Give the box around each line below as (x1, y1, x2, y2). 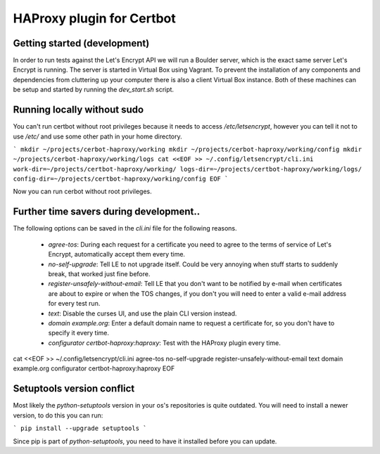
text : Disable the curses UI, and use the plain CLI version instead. (48, 309, 237, 318)
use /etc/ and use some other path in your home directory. (13, 132, 182, 141)
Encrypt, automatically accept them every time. (48, 250, 186, 259)
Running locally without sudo (13, 104, 144, 116)
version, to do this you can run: (13, 411, 103, 420)
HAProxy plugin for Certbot (13, 11, 176, 26)
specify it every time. (48, 329, 109, 337)
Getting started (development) (13, 37, 150, 49)
